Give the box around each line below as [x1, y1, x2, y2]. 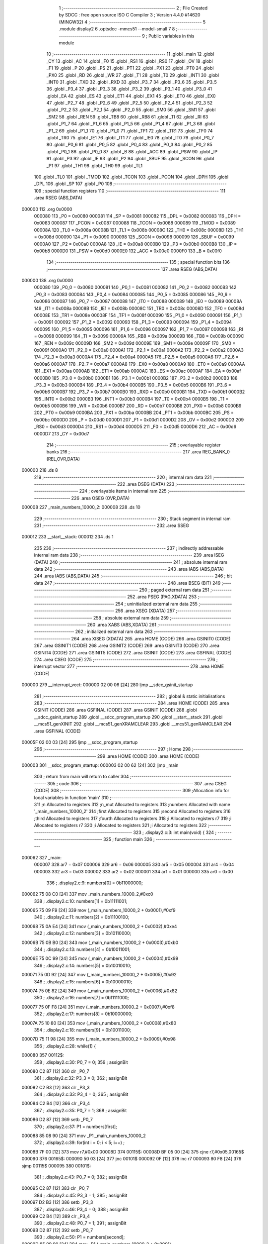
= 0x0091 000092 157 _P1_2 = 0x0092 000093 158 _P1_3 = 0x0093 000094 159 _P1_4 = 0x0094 [34, 319, 232, 325]
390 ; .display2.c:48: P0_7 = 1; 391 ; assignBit [34, 1220, 127, 1226]
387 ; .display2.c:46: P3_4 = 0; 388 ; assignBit [34, 1206, 129, 1212]
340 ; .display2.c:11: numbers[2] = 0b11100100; [34, 914, 130, 920]
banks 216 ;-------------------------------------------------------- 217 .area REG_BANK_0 [46, 449, 230, 455]
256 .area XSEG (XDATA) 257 [115, 608, 175, 614]
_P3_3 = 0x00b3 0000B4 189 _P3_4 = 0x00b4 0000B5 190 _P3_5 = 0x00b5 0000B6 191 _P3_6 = [34, 382, 232, 388]
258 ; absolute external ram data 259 [93, 615, 169, 621]
